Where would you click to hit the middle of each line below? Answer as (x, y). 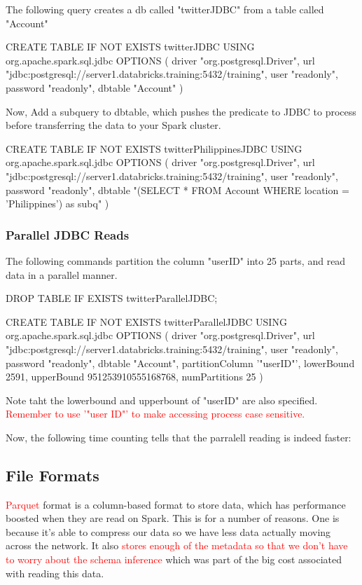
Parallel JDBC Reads (68, 234)
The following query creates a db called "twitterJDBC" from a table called (165, 9)
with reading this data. (55, 573)
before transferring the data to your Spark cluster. (113, 125)
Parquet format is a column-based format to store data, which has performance (176, 504)
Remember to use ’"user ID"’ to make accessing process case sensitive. (155, 414)
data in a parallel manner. (62, 274)
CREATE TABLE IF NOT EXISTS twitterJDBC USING (130, 47)
